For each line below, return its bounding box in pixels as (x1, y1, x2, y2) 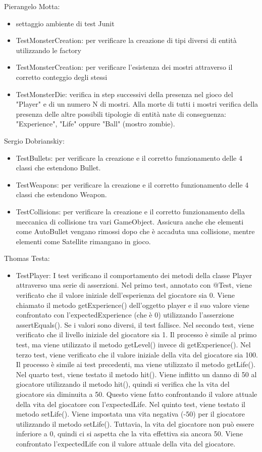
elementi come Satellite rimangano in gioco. (16, 236, 151, 246)
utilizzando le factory (16, 44, 81, 55)
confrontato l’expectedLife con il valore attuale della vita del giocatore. (16, 438, 236, 448)
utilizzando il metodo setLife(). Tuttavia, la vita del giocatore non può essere (16, 418, 254, 429)
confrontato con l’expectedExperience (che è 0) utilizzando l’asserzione (16, 309, 234, 320)
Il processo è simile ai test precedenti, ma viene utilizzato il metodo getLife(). (16, 359, 255, 370)
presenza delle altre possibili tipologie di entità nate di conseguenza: (16, 108, 226, 119)
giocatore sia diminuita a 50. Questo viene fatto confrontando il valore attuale (16, 389, 257, 399)
